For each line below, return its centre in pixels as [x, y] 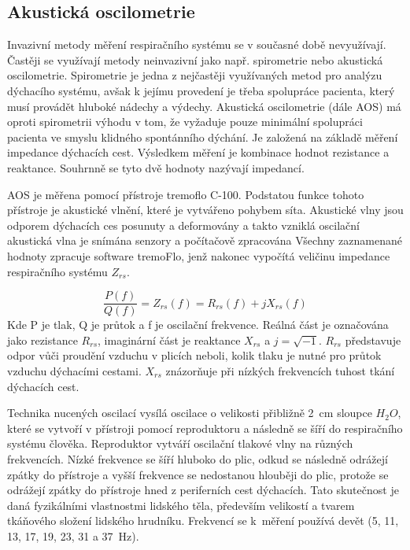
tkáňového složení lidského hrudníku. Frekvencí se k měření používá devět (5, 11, [203, 520]
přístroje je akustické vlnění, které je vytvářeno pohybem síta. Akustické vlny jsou [205, 210]
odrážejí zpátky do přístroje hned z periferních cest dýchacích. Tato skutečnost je [203, 490]
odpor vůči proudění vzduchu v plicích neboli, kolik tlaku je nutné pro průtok [194, 355]
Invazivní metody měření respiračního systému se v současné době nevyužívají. [197, 44]
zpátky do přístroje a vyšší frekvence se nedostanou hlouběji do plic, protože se [198, 474]
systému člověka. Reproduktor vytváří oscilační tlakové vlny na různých [180, 443]
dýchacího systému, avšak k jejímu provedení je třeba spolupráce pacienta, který [201, 90]
